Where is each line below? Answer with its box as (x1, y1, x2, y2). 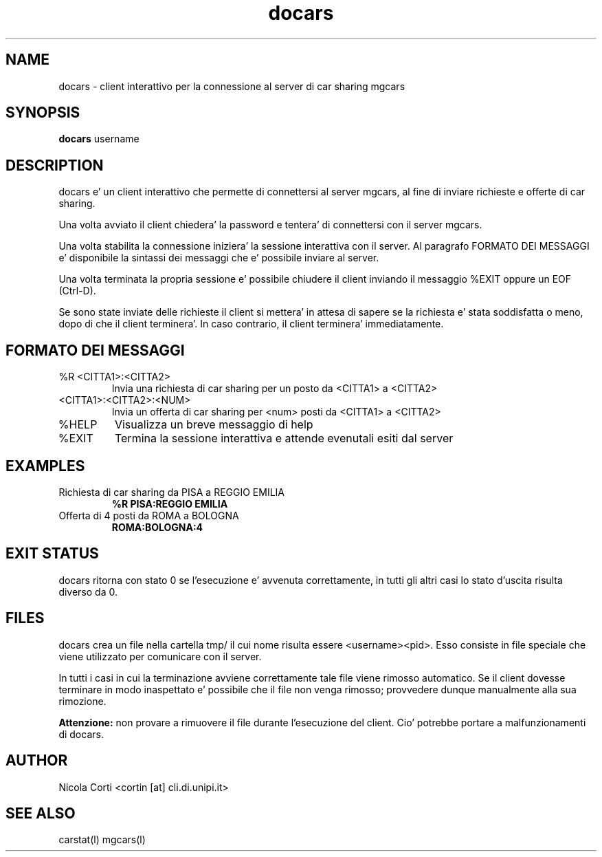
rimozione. (58, 695, 107, 707)
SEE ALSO (5, 804, 76, 822)
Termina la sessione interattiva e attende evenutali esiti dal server (114, 431, 454, 446)
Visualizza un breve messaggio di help (114, 417, 313, 432)
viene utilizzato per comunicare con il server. (58, 650, 262, 662)
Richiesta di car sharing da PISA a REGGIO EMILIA (58, 486, 285, 498)
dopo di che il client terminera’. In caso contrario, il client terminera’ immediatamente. (58, 318, 444, 330)
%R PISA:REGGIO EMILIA (111, 497, 228, 510)
